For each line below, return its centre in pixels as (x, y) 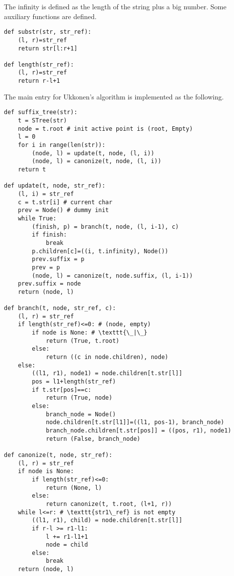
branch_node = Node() (81, 414)
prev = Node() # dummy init (63, 210)
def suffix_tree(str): (41, 112)
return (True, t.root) (83, 341)
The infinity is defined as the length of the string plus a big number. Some (115, 6)
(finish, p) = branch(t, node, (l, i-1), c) (105, 227)
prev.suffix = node (49, 284)
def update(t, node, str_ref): (55, 186)
